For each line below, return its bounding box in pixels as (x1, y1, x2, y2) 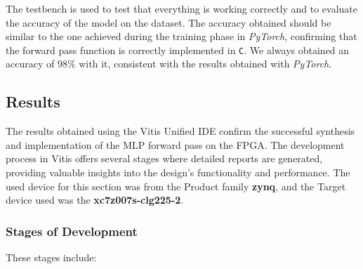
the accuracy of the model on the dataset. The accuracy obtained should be (6, 15, 331, 29)
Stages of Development (6, 222, 138, 240)
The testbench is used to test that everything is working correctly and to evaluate (6, 1, 358, 15)
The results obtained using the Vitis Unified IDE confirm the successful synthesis (6, 124, 355, 138)
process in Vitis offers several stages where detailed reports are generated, (6, 151, 323, 166)
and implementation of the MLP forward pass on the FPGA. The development (6, 137, 345, 152)
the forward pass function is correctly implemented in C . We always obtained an (6, 42, 350, 57)
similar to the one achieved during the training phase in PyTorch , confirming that (6, 29, 357, 44)
